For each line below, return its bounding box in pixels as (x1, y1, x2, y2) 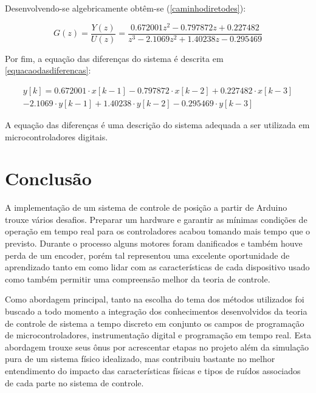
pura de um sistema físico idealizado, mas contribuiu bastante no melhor (5, 352, 275, 365)
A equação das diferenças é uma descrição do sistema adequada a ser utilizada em (5, 118, 310, 131)
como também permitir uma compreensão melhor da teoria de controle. (5, 272, 270, 285)
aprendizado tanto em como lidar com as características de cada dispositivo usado (5, 261, 310, 273)
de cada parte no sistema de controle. (5, 376, 144, 389)
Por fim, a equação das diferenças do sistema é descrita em (5, 52, 224, 64)
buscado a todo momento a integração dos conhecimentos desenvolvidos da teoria (5, 305, 307, 318)
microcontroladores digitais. (5, 130, 108, 143)
